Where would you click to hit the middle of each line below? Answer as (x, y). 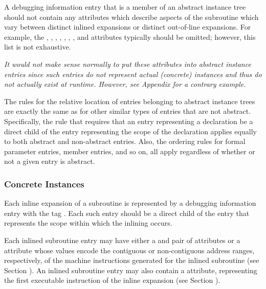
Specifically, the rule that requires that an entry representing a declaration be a (129, 121)
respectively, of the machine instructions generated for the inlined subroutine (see (132, 260)
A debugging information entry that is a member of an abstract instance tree (125, 7)
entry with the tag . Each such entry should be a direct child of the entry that (127, 213)
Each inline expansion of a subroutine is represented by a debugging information (130, 203)
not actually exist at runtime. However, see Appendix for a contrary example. (125, 84)
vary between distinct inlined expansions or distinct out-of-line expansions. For (128, 27)
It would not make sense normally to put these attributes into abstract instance (128, 64)
